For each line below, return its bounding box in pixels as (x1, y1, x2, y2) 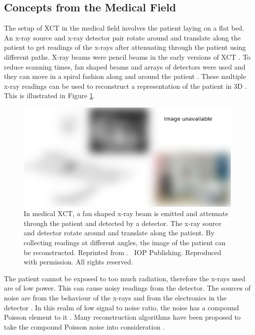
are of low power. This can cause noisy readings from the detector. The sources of (4, 283, 251, 293)
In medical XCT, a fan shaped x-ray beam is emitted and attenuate (24, 208, 228, 219)
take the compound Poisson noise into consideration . (4, 321, 165, 332)
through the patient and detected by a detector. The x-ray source (24, 218, 221, 228)
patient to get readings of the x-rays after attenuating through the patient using (4, 42, 246, 52)
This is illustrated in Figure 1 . (4, 90, 95, 101)
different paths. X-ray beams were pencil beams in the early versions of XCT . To (4, 51, 251, 62)
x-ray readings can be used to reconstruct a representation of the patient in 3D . (4, 80, 247, 91)
